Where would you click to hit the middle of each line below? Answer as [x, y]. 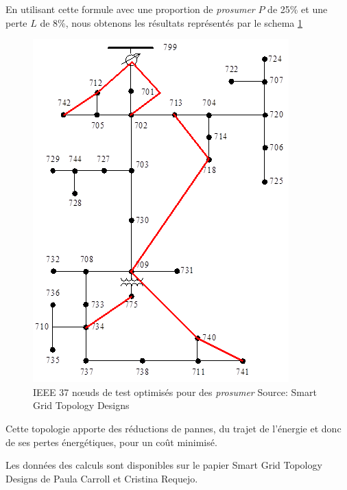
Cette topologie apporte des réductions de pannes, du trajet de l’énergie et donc [173, 428]
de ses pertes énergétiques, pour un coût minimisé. [111, 442]
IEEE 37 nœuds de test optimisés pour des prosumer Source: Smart [175, 392]
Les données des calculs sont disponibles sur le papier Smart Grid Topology [164, 465]
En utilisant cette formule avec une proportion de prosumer [130, 9]
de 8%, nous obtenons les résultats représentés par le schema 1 [171, 22]
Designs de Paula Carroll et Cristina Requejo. [102, 478]
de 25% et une [298, 9]
